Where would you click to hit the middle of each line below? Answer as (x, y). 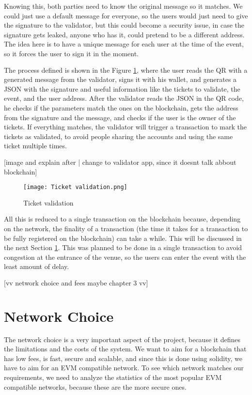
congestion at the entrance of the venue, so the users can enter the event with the (125, 257)
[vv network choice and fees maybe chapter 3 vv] (76, 282)
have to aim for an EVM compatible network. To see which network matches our (124, 368)
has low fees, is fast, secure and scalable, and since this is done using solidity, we (123, 358)
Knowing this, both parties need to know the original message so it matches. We (123, 6)
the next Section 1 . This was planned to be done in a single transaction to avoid (123, 247)
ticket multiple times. (35, 146)
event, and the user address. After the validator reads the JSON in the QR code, (124, 98)
